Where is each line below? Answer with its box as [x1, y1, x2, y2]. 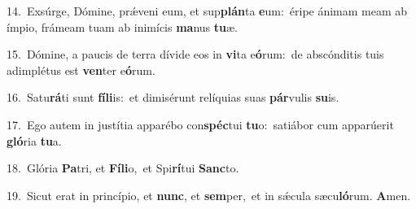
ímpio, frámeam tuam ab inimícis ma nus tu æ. [7, 18, 238, 35]
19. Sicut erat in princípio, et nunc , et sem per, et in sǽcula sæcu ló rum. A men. [7, 186, 411, 203]
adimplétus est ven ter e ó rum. [7, 61, 155, 78]
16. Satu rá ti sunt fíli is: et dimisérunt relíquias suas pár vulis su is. [7, 89, 339, 106]
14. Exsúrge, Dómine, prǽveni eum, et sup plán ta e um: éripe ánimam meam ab [7, 2, 408, 19]
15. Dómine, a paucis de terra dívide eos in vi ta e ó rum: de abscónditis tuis [7, 46, 384, 63]
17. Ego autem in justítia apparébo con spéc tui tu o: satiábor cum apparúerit [7, 115, 394, 133]
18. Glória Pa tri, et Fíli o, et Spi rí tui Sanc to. [7, 159, 239, 176]
